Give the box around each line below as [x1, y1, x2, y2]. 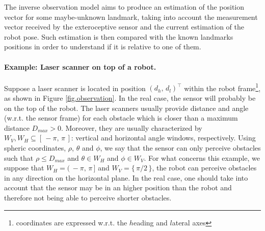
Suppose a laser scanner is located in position [4, 82, 146, 93]
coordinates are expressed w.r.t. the [16, 217, 127, 227]
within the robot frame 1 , [184, 81, 261, 93]
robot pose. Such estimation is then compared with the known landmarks [4, 31, 233, 42]
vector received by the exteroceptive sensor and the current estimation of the [4, 21, 244, 32]
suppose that [4, 162, 44, 173]
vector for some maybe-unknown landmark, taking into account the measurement [4, 11, 258, 22]
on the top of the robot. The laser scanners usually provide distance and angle [4, 102, 249, 113]
